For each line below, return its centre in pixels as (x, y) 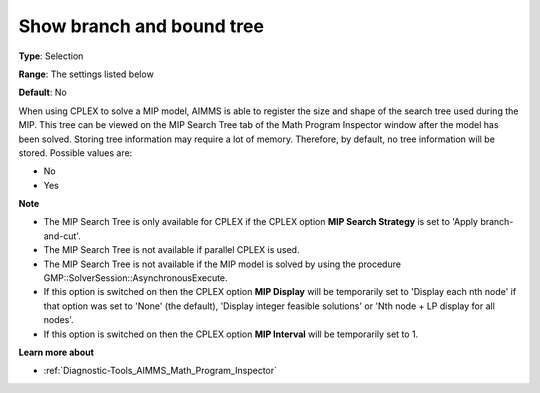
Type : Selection (51, 56)
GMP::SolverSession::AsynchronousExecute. (136, 278)
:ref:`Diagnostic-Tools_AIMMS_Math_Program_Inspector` (160, 371)
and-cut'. (62, 236)
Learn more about (56, 352)
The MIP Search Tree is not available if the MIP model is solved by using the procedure (222, 264)
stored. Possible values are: (75, 152)
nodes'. (58, 320)
